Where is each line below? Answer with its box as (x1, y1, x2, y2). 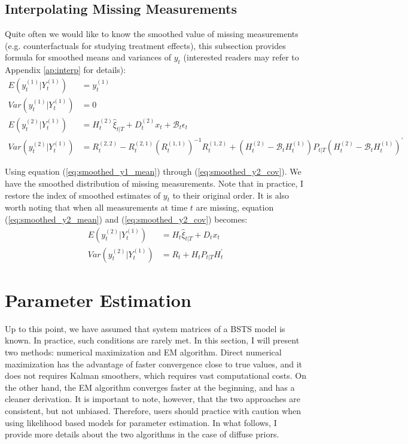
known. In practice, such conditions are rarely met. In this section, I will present (5, 334, 300, 346)
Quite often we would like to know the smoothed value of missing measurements (5, 28, 299, 40)
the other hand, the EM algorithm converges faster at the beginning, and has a (5, 381, 295, 393)
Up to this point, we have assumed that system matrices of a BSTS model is (5, 322, 285, 334)
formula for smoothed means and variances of (5, 51, 172, 63)
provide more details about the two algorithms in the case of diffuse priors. (5, 428, 279, 440)
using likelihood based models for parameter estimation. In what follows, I (5, 416, 277, 428)
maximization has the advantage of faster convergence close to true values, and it (5, 357, 302, 370)
